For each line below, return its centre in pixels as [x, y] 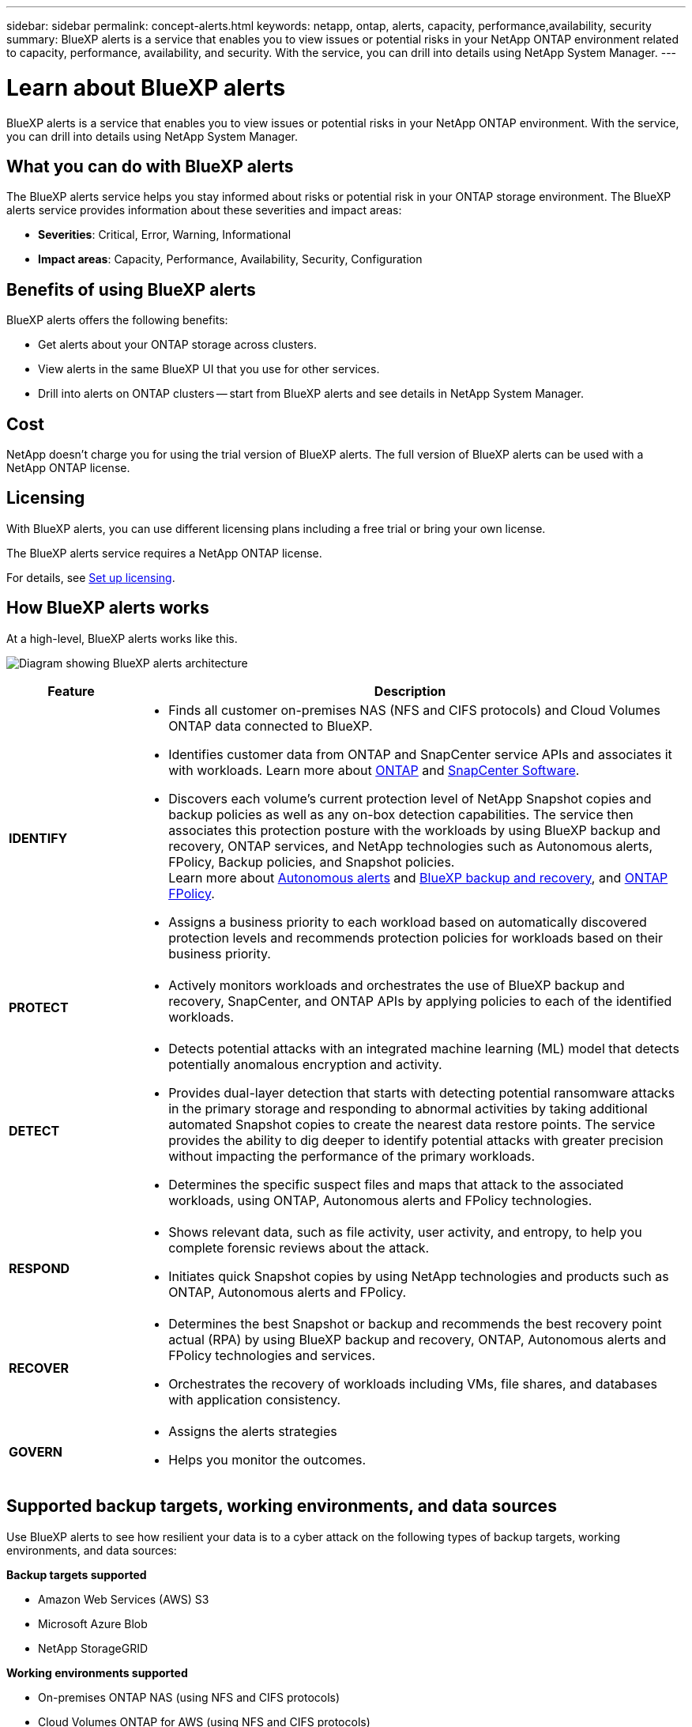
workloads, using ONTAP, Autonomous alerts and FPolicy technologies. [380, 1200]
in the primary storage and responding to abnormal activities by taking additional [408, 1108]
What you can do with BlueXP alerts [150, 166]
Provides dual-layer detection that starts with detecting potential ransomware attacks [422, 1092]
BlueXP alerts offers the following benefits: [117, 320]
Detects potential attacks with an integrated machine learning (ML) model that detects [424, 1048]
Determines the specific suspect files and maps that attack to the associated [396, 1184]
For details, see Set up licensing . [91, 577]
